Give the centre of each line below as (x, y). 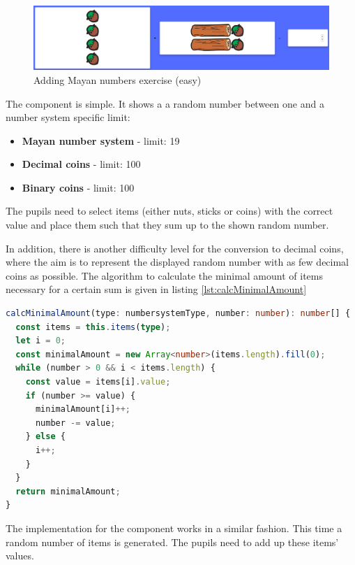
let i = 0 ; (40, 341)
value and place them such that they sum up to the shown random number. (167, 225)
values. (20, 556)
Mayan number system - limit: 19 (101, 140)
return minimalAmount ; (68, 491)
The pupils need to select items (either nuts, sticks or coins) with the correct (169, 211)
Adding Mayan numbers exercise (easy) (118, 79)
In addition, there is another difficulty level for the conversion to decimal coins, (175, 248)
